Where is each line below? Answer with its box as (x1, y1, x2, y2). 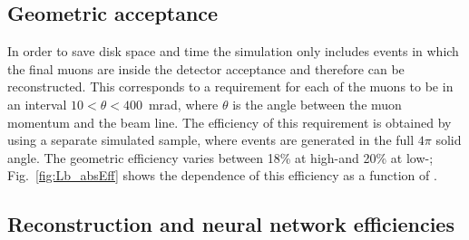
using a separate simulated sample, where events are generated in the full (7, 130, 415, 149)
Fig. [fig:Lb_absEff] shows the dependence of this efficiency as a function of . (7, 166, 437, 185)
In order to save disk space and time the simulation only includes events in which (7, 42, 459, 61)
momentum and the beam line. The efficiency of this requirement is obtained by (7, 112, 452, 131)
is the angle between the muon (232, 94, 402, 113)
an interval (7, 94, 67, 113)
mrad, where (148, 94, 219, 113)
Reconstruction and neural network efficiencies (7, 210, 454, 238)
